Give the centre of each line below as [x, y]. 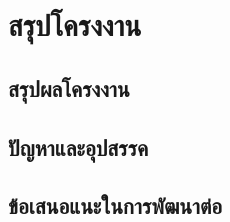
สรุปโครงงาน [75, 24]
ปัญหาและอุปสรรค [78, 146]
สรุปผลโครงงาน [69, 87]
